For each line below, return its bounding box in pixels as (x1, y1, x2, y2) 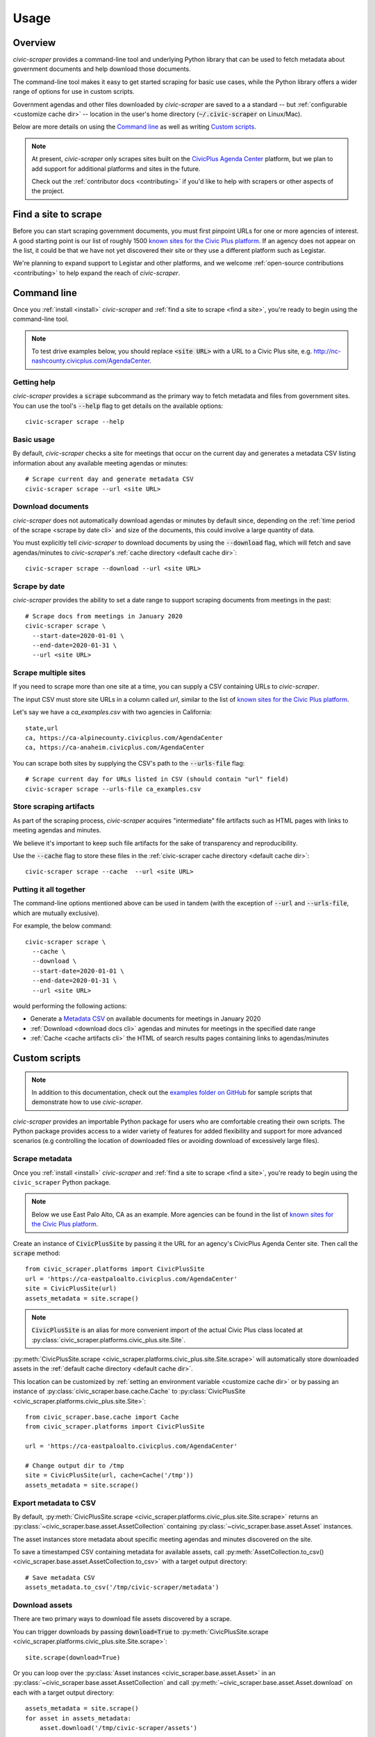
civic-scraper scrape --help (25, 418, 124, 426)
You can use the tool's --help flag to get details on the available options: (12, 402, 224, 410)
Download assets (12, 1600, 73, 1610)
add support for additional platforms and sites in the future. (31, 164, 201, 173)
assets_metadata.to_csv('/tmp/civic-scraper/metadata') (25, 1583, 219, 1591)
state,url (25, 724, 58, 732)
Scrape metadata (12, 1154, 72, 1164)
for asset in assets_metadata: (25, 1714, 132, 1722)
